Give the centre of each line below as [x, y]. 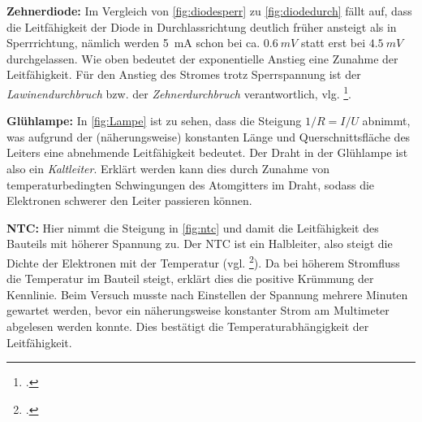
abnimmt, [386, 121]
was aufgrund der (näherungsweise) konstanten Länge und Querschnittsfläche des [209, 136]
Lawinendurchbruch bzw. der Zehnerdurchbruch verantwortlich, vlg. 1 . [179, 92]
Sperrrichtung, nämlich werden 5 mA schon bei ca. [133, 43]
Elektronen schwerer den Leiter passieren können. [129, 200]
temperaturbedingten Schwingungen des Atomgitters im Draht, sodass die [191, 184]
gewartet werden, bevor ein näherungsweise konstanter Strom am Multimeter [198, 310]
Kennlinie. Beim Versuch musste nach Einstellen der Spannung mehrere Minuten [207, 294]
